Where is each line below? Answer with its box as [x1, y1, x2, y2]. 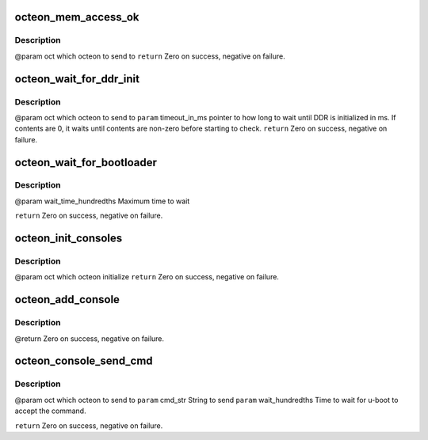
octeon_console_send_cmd [14, 355, 154, 368]
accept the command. [14, 406, 86, 415]
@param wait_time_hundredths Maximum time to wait [14, 196, 190, 206]
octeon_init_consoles [14, 232, 123, 245]
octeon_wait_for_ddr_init [14, 72, 140, 85]
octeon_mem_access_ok [14, 10, 139, 24]
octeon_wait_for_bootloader [14, 155, 158, 169]
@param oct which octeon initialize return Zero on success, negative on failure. [14, 272, 279, 282]
